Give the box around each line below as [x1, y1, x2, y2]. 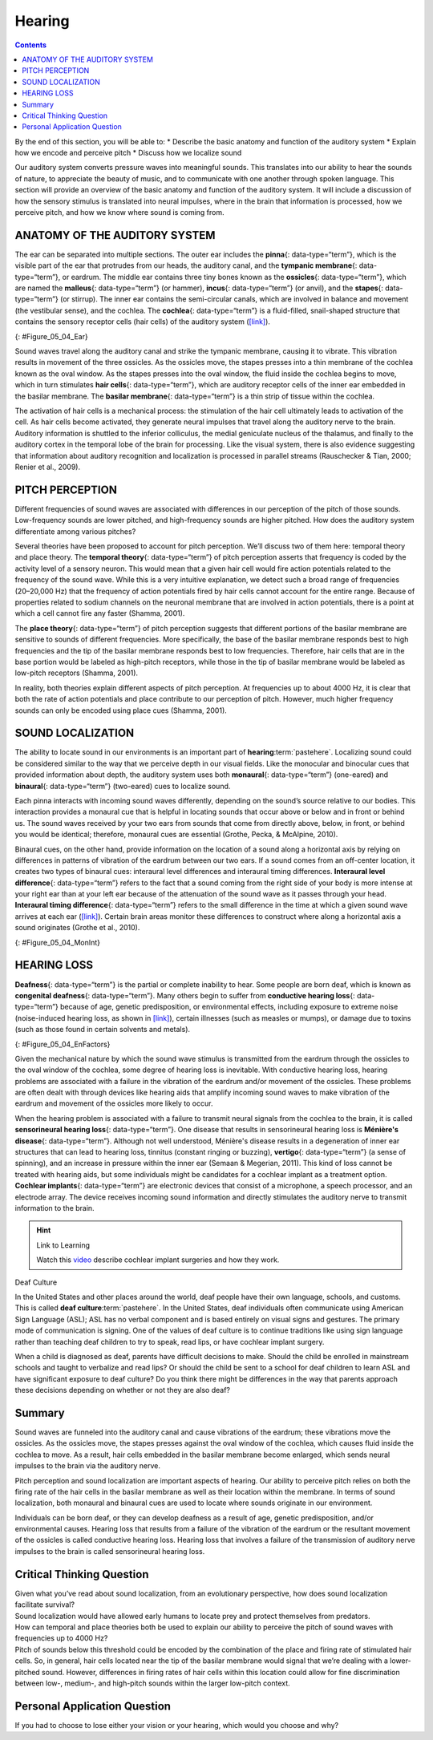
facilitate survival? [14, 1600, 75, 1609]
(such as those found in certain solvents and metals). [14, 1025, 191, 1034]
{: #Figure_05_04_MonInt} [14, 937, 100, 947]
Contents [14, 40, 47, 50]
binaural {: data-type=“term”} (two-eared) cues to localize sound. [14, 781, 231, 791]
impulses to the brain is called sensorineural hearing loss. [14, 1546, 205, 1556]
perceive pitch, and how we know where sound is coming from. [14, 208, 225, 217]
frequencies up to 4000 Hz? [14, 1633, 108, 1643]
